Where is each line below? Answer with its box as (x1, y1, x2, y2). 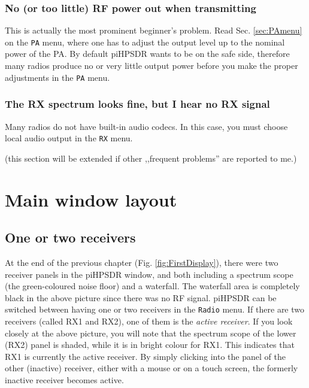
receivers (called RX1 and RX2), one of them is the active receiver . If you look (5, 314, 293, 327)
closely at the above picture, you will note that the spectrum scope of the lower (5, 326, 296, 339)
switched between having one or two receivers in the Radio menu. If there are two (5, 303, 305, 316)
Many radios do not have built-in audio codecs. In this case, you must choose (5, 120, 288, 132)
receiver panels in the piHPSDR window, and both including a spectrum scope (5, 268, 293, 280)
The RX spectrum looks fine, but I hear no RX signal (5, 96, 270, 111)
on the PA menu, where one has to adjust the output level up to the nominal (5, 35, 285, 48)
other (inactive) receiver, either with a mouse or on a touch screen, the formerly (5, 362, 298, 374)
